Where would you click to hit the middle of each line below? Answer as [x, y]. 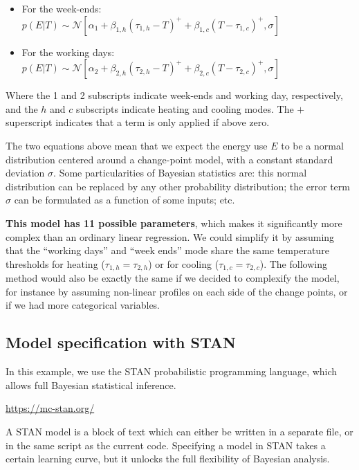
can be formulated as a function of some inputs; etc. [125, 200]
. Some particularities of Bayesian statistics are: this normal [180, 173]
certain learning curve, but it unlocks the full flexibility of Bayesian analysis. [168, 459]
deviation [25, 173]
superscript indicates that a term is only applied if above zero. [138, 122]
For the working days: [68, 52]
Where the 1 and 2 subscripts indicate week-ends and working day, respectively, [174, 95]
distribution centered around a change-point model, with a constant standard [169, 159]
